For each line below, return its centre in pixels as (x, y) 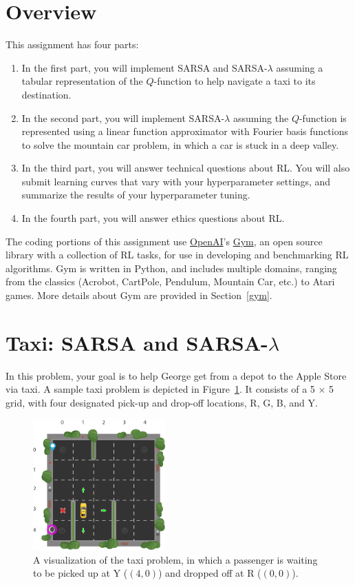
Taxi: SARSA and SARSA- (137, 342)
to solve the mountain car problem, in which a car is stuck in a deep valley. (180, 144)
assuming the (261, 117)
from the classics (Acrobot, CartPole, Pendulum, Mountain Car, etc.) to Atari (170, 281)
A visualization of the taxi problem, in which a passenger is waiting (175, 559)
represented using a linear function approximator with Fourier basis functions (185, 131)
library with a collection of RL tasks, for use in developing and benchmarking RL (177, 255)
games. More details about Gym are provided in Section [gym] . (139, 295)
